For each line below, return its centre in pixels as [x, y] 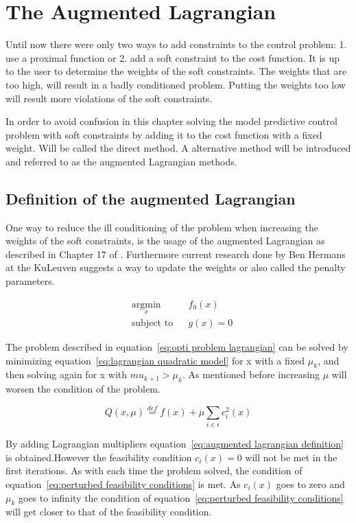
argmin [146, 304]
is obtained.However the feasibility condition [99, 457]
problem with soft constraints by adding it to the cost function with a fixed [164, 134]
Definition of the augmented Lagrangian [151, 198]
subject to [152, 323]
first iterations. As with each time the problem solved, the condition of [154, 470]
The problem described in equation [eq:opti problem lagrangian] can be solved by [177, 346]
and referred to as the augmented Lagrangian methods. [121, 161]
